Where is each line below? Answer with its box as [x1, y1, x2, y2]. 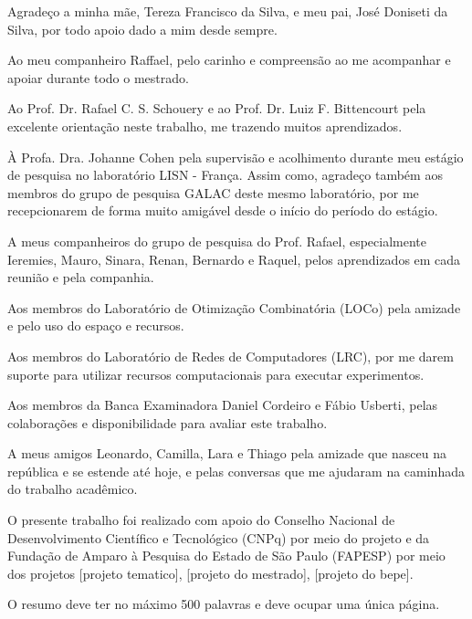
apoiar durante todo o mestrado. [7, 68, 189, 87]
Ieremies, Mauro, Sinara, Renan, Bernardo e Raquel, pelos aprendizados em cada [7, 249, 461, 268]
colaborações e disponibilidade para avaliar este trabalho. [7, 413, 328, 432]
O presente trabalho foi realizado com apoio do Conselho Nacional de [7, 510, 395, 530]
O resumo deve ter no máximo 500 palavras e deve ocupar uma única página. [7, 594, 440, 614]
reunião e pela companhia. [7, 268, 154, 287]
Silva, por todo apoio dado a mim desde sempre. [7, 19, 278, 38]
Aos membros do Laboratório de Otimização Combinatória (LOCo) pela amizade [7, 298, 461, 317]
